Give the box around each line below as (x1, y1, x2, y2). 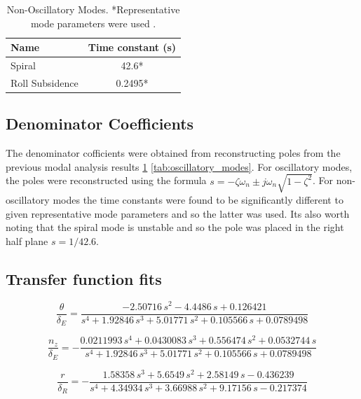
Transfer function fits (6, 267, 162, 289)
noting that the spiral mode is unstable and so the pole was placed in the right (6, 220, 344, 234)
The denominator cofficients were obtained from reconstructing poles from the (6, 146, 341, 160)
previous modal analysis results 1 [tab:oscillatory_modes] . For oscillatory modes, (6, 159, 353, 174)
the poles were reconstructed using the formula (6, 173, 207, 188)
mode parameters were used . (30, 15, 156, 30)
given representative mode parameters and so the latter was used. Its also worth (6, 206, 350, 220)
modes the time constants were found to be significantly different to (53, 192, 343, 206)
